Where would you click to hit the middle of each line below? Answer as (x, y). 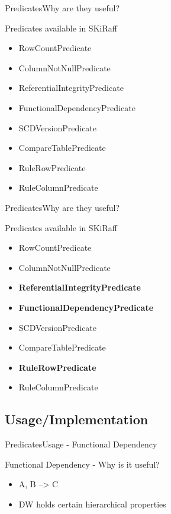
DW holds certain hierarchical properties (92, 504)
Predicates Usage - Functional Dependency (81, 444)
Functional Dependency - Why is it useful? (82, 464)
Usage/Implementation (77, 419)
